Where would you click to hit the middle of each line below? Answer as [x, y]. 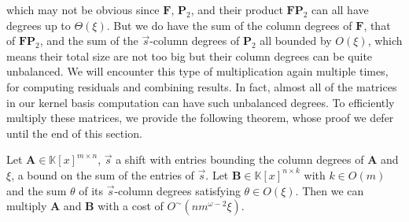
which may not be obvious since [83, 9]
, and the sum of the [89, 41]
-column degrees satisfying [177, 190]
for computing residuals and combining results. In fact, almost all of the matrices [202, 86]
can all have [340, 9]
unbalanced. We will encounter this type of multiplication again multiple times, [197, 71]
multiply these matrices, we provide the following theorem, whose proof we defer [200, 118]
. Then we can [330, 190]
